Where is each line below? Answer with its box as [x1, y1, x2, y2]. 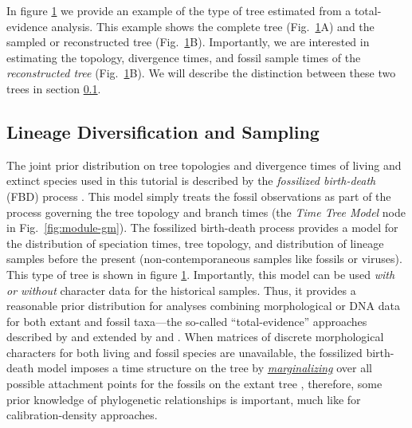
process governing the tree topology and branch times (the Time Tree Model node [6, 203, 406, 220]
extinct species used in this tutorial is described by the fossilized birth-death [6, 172, 376, 189]
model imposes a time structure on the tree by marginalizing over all [37, 359, 372, 376]
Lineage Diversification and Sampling [6, 119, 320, 143]
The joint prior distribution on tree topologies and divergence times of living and [6, 156, 402, 173]
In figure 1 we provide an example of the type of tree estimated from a [6, 2, 351, 18]
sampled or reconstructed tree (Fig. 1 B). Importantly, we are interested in [6, 33, 370, 50]
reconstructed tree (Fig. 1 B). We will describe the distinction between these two [6, 65, 396, 81]
